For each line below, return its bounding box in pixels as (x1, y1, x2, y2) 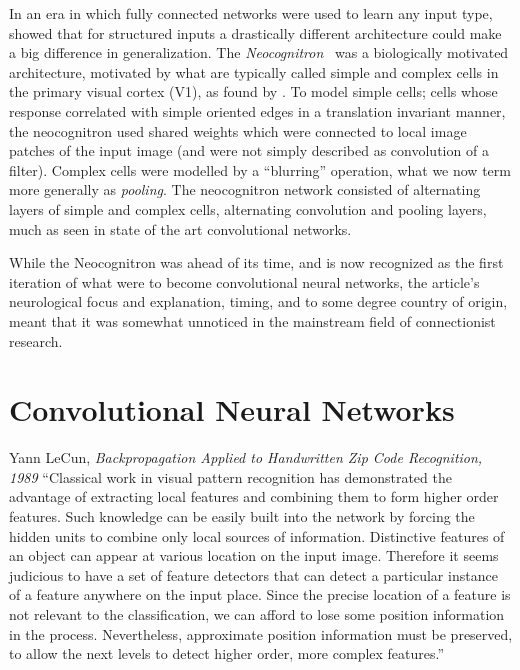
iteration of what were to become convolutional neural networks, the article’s (9, 271, 480, 292)
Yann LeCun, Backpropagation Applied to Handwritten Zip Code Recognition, (9, 447, 483, 468)
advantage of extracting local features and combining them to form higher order (9, 486, 499, 507)
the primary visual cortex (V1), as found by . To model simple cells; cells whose (9, 81, 498, 102)
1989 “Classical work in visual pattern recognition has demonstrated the (9, 466, 452, 487)
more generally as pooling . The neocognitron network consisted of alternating (9, 179, 481, 200)
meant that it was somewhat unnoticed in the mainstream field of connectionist (9, 310, 496, 331)
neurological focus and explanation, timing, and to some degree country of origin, (9, 291, 508, 312)
